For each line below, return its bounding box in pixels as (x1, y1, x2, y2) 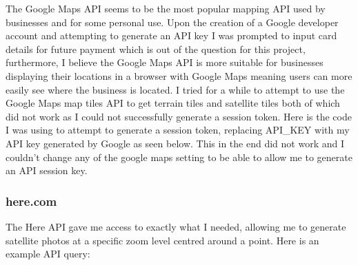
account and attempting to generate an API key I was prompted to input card (6, 28, 337, 43)
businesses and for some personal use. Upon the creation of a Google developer (6, 14, 339, 29)
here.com (6, 192, 57, 209)
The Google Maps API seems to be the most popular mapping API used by (6, 1, 326, 15)
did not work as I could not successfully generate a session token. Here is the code (6, 109, 352, 123)
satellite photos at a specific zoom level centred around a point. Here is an (6, 233, 319, 247)
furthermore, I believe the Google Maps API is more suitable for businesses (6, 55, 324, 70)
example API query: (6, 246, 90, 261)
